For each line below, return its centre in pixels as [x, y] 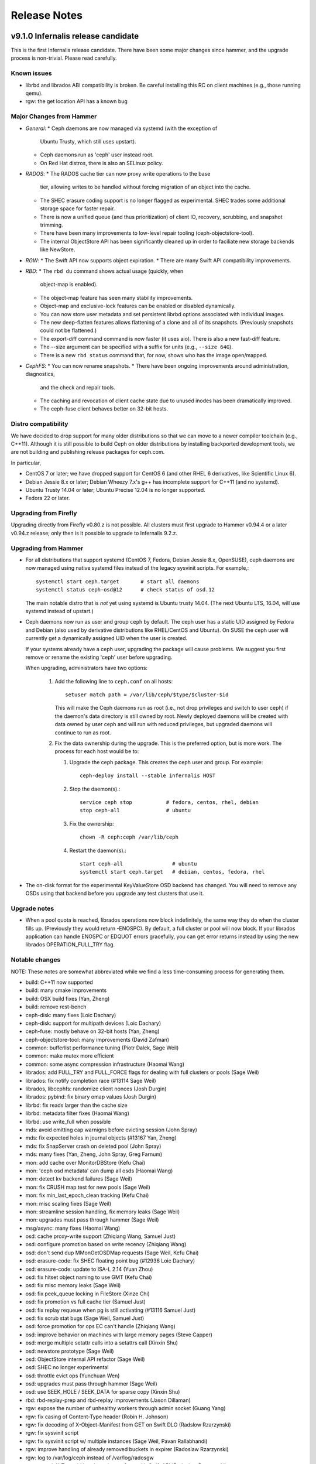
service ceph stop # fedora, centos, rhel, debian [169, 802]
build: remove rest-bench [56, 1007]
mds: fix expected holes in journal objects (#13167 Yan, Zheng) [101, 1138]
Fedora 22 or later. [48, 498]
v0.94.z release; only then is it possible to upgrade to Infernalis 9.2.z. [94, 533]
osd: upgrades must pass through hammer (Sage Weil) [91, 1384]
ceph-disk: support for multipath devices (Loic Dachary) [93, 1023]
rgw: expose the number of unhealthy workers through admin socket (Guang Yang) [126, 1408]
